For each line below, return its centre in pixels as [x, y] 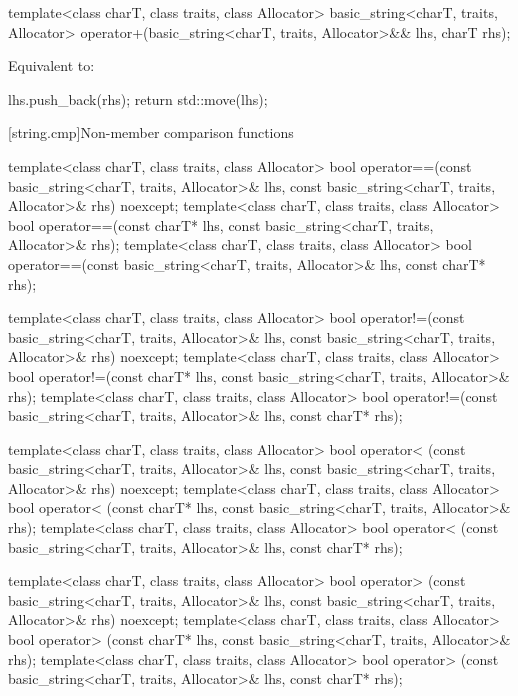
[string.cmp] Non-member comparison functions [151, 132]
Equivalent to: [51, 65]
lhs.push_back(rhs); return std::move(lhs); [138, 98]
